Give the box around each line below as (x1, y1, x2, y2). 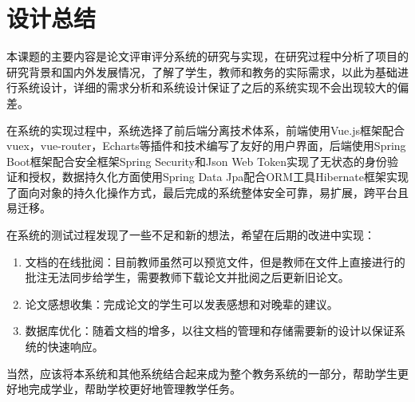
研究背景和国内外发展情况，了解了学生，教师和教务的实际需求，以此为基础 (6, 63, 397, 80)
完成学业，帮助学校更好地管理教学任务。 (28, 380, 241, 397)
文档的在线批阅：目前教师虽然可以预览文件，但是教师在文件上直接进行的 (25, 253, 405, 270)
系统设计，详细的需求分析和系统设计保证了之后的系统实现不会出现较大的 (17, 79, 397, 96)
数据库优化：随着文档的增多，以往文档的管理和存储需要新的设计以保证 (25, 322, 394, 339)
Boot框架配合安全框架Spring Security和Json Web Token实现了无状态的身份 (6, 152, 387, 169)
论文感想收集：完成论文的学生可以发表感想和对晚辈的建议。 (25, 295, 338, 312)
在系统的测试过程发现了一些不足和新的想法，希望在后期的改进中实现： (6, 227, 375, 243)
